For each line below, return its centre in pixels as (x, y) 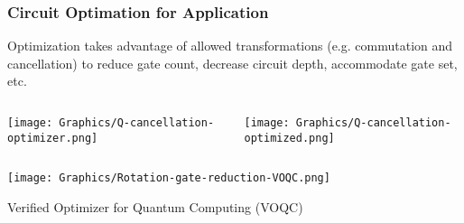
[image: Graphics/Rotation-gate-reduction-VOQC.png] (169, 178)
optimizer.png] (53, 138)
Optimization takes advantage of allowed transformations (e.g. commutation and (230, 46)
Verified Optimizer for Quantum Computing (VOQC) (155, 206)
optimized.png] (289, 138)
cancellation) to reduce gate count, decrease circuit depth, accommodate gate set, (232, 63)
